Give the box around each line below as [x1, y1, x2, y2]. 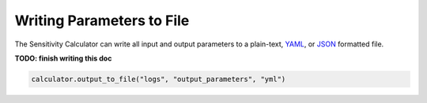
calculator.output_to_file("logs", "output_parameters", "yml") [31, 75, 286, 83]
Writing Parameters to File [14, 12, 190, 29]
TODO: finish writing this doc [14, 53, 112, 63]
